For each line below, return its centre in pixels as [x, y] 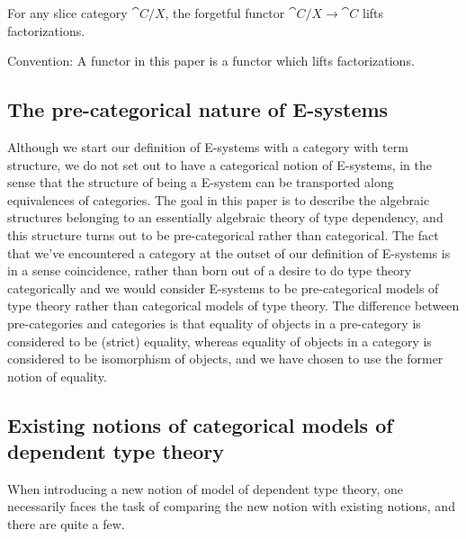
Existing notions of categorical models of [200, 424]
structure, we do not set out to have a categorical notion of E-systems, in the [220, 164]
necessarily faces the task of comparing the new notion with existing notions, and [231, 506]
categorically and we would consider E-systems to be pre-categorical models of [223, 287]
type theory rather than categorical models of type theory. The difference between [233, 305]
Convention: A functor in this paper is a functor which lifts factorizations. [211, 61]
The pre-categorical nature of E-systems [198, 109]
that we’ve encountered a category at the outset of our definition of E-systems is [229, 252]
